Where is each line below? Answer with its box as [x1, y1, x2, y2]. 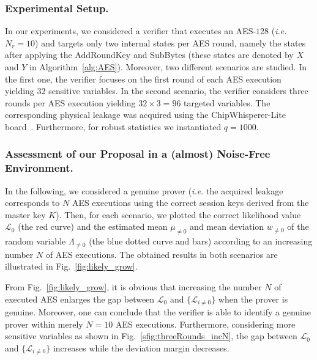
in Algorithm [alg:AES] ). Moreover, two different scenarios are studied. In [29, 61, 307, 73]
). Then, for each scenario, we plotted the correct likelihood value [56, 208, 301, 221]
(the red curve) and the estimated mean [18, 220, 168, 233]
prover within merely [5, 317, 83, 330]
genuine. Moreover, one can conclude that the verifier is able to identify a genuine [5, 305, 311, 318]
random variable [5, 235, 66, 248]
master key [5, 208, 46, 221]
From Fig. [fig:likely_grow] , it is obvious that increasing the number [5, 280, 262, 293]
